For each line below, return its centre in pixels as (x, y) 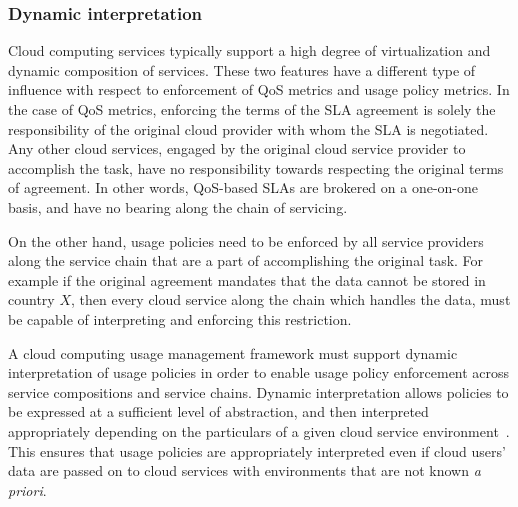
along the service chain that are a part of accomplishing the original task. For (246, 260)
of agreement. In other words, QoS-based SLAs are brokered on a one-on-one (243, 187)
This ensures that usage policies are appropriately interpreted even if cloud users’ (257, 450)
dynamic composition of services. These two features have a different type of (242, 69)
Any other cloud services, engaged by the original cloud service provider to (237, 148)
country (31, 299)
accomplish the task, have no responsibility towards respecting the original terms (256, 167)
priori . (27, 489)
